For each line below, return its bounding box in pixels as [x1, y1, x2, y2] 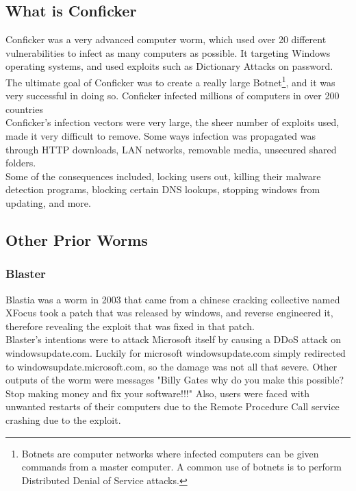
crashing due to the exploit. [5, 412, 121, 427]
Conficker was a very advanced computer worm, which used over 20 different [5, 32, 327, 47]
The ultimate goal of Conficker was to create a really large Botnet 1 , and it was [5, 73, 335, 89]
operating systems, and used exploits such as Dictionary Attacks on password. [5, 59, 333, 73]
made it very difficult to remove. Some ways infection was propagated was [5, 129, 316, 143]
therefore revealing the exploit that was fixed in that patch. [5, 318, 255, 333]
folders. [5, 155, 36, 170]
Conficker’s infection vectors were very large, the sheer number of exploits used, [5, 115, 340, 129]
